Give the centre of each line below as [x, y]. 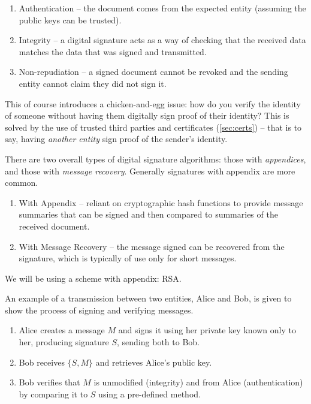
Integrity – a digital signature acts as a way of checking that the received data [162, 40]
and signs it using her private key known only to [207, 330]
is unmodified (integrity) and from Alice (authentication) [198, 382]
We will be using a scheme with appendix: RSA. [93, 278]
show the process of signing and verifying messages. [99, 310]
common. [22, 183]
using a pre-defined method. [150, 394]
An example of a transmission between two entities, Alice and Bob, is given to [148, 298]
